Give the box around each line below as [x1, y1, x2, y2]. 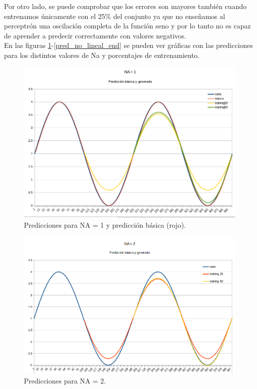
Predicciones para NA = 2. [24, 376, 106, 386]
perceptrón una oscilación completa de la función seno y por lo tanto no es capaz [4, 20, 251, 31]
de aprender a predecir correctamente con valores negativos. [4, 30, 186, 40]
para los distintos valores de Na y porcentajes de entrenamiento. [4, 49, 200, 60]
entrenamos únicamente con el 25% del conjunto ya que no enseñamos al [4, 10, 225, 21]
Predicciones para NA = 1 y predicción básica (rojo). [24, 220, 186, 230]
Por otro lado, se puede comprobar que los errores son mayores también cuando [4, 1, 247, 11]
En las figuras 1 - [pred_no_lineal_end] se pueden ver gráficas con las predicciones [4, 40, 253, 50]
